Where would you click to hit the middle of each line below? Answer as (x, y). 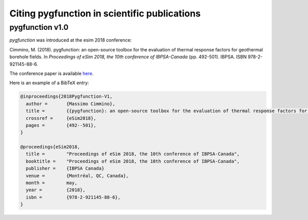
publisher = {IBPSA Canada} (65, 169)
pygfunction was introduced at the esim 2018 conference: (71, 40)
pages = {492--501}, (61, 125)
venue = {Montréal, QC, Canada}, (77, 176)
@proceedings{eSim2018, (50, 147)
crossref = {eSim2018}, (61, 118)
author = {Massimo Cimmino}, (71, 104)
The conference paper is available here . (52, 73)
